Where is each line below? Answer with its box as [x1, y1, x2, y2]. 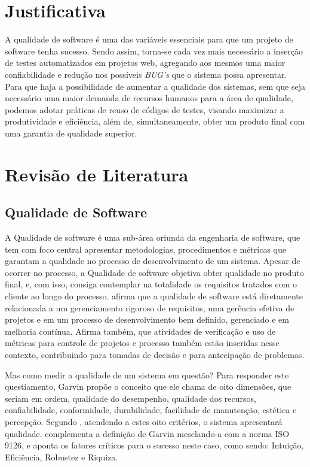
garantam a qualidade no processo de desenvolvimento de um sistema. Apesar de [5, 254, 300, 267]
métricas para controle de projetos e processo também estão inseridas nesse [5, 336, 280, 349]
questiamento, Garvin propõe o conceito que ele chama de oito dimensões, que [5, 380, 291, 393]
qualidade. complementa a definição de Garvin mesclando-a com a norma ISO [5, 427, 290, 439]
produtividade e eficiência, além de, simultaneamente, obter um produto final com [5, 115, 305, 128]
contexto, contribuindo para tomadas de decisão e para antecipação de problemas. [5, 348, 305, 360]
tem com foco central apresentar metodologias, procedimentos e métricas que [5, 242, 286, 255]
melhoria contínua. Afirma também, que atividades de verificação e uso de [5, 325, 276, 337]
